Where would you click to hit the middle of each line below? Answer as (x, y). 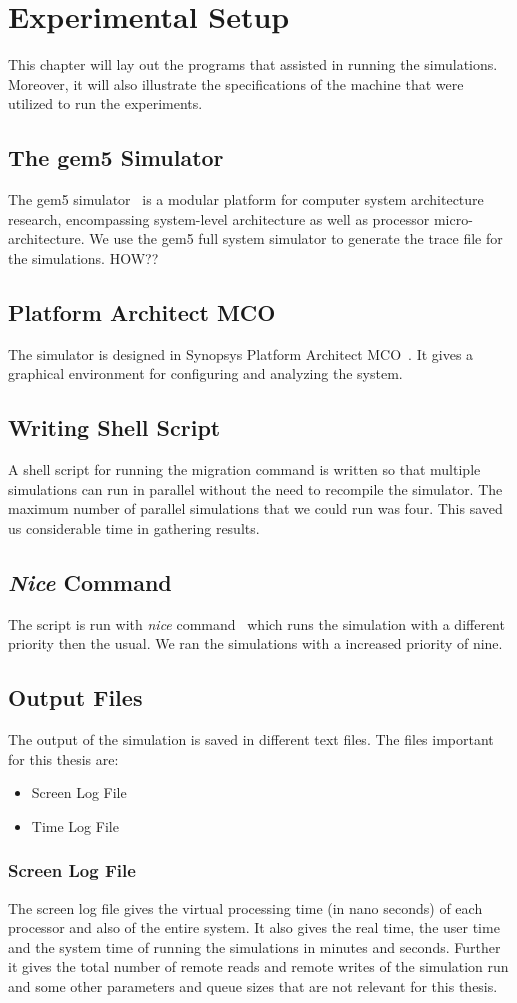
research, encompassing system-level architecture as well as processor (219, 218)
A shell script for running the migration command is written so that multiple (244, 469)
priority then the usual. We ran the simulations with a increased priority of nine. (255, 643)
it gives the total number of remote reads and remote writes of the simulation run (258, 966)
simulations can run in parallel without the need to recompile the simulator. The (255, 488)
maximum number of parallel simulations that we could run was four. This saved (255, 508)
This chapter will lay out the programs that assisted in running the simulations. (253, 64)
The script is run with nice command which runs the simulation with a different (256, 623)
